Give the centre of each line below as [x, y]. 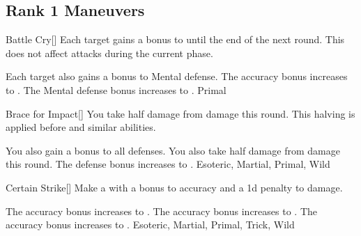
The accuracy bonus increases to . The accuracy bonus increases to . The [161, 211]
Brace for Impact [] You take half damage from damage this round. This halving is [180, 113]
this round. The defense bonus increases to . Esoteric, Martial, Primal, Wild [168, 164]
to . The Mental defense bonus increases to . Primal [116, 89]
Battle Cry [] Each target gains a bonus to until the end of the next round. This [175, 39]
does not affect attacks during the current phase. [109, 53]
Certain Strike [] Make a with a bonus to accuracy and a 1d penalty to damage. [174, 187]
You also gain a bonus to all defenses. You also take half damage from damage [173, 150]
